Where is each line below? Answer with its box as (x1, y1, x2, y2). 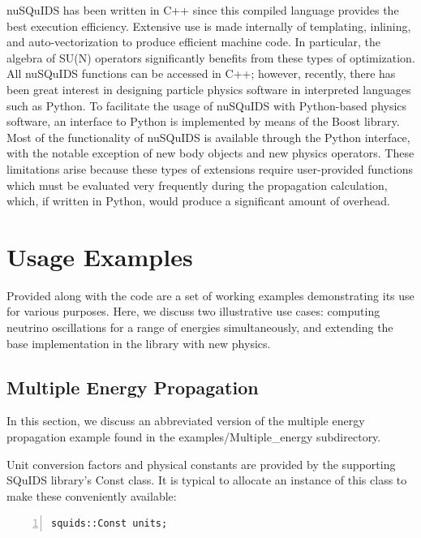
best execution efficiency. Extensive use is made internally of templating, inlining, (6, 17, 411, 34)
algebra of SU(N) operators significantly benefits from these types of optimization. (6, 49, 415, 66)
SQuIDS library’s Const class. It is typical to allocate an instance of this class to (6, 471, 407, 489)
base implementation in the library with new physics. (6, 334, 271, 351)
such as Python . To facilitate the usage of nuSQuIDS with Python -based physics (6, 97, 407, 114)
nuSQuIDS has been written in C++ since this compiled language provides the (6, 2, 399, 18)
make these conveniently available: (6, 487, 177, 504)
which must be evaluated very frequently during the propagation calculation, (6, 176, 388, 193)
